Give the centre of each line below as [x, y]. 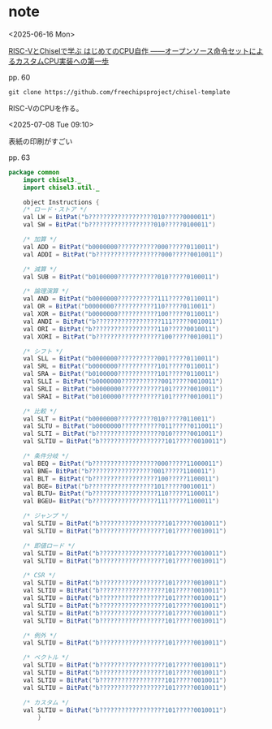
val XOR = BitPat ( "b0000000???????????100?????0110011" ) [121, 314]
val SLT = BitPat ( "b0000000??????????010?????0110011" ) [120, 419]
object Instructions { [61, 202]
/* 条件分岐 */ [46, 456]
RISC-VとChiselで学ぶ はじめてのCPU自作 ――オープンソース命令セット [129, 50]
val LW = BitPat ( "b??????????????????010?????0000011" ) [120, 218]
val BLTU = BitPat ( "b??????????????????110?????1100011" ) [121, 494]
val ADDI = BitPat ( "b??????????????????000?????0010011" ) [123, 254]
